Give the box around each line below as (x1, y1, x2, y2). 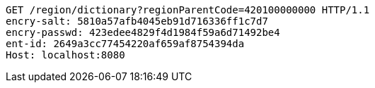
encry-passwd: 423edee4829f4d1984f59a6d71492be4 (6, 27, 280, 38)
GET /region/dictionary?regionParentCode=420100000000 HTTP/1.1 (6, 4, 370, 15)
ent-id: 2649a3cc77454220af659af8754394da (6, 38, 245, 49)
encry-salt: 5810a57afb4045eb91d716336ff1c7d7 (6, 15, 268, 27)
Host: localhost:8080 (6, 49, 125, 61)
